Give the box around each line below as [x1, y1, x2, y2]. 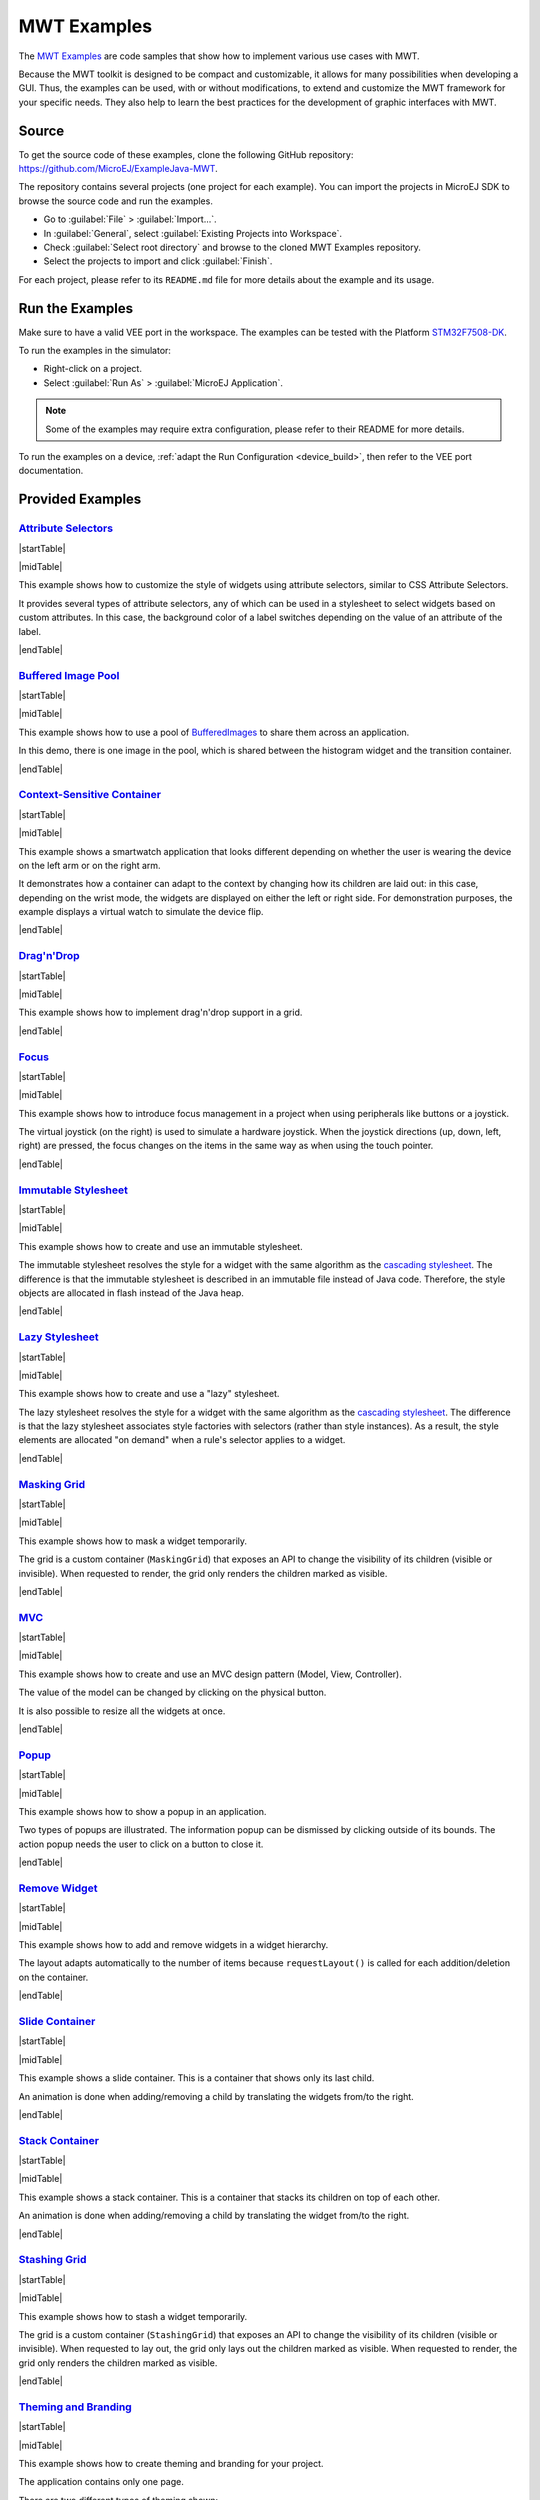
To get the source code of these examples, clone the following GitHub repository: [18, 148, 354, 160]
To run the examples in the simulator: [18, 345, 172, 357]
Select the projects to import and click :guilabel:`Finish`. [43, 255, 273, 267]
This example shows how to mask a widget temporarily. [18, 1535, 248, 1547]
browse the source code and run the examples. [18, 195, 214, 207]
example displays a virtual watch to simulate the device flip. [18, 906, 264, 918]
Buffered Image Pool [18, 668, 120, 682]
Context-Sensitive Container [18, 788, 162, 802]
